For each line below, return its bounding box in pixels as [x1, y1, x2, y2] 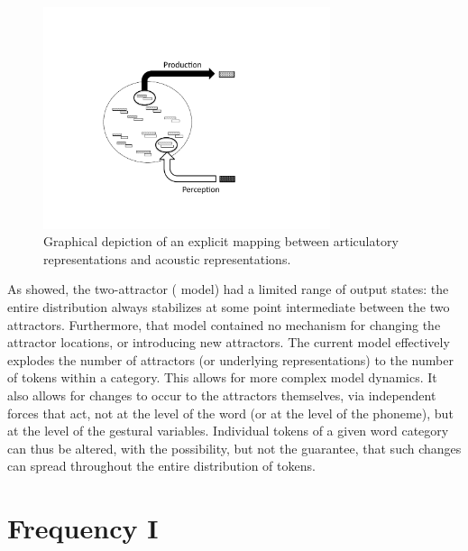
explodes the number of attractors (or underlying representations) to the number [7, 350, 454, 369]
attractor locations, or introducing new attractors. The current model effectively [7, 333, 450, 352]
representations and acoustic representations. [43, 249, 291, 268]
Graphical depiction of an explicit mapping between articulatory [43, 232, 399, 251]
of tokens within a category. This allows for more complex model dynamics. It [7, 368, 437, 387]
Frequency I [7, 510, 159, 546]
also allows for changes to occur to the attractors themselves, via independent [7, 385, 436, 404]
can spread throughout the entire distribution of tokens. [7, 456, 316, 475]
